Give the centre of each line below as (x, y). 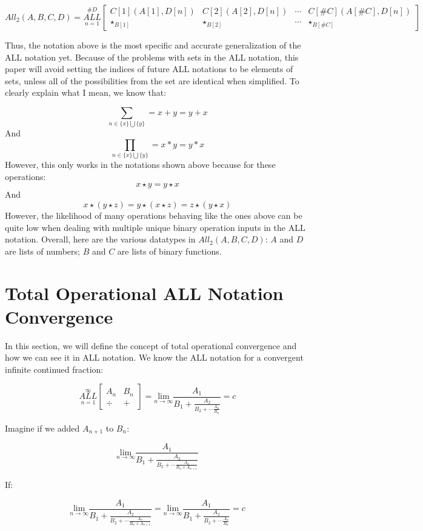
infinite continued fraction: (54, 369)
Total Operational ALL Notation (144, 292)
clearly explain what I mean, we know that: (86, 92)
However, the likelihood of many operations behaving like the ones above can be (154, 215)
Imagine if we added (42, 428)
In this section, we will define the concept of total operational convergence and (151, 345)
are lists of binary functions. (169, 251)
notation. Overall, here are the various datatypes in (100, 239)
